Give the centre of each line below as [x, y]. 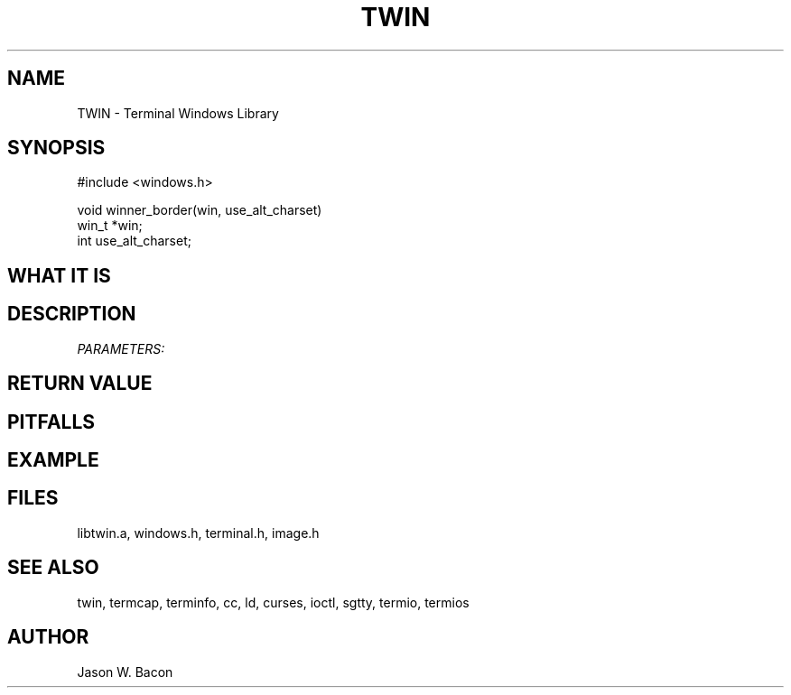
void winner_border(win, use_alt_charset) [200, 210]
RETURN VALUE [80, 384]
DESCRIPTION [72, 314]
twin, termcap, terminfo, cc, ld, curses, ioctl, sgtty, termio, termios [273, 602]
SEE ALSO [53, 568]
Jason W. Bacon [125, 672]
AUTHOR [48, 637]
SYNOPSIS [56, 148]
